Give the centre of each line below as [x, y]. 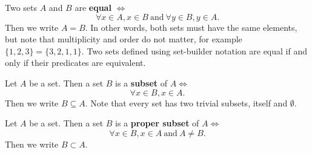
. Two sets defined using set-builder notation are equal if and [194, 50]
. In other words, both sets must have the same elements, [191, 27]
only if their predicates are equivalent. [75, 63]
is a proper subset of [157, 123]
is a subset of [141, 83]
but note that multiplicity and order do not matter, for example [124, 39]
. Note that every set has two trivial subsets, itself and [186, 103]
